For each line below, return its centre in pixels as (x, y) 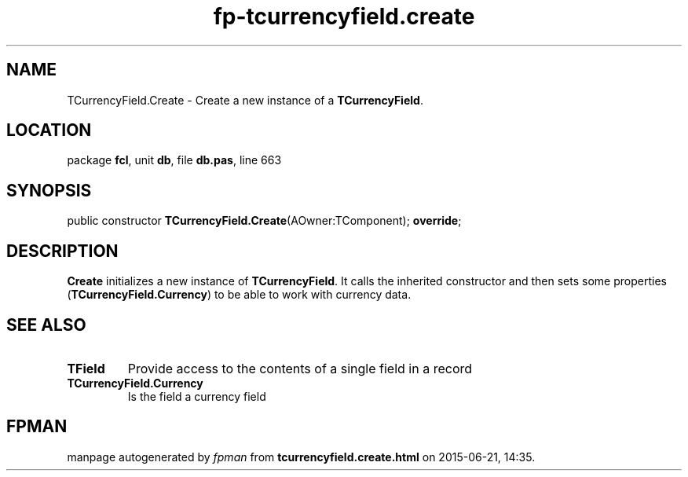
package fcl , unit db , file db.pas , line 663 (174, 160)
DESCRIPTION (62, 251)
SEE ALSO (46, 325)
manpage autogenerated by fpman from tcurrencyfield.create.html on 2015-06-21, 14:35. (301, 457)
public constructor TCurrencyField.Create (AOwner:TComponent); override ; (264, 221)
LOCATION (49, 130)
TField (86, 368)
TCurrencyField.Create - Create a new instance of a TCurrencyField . (245, 100)
